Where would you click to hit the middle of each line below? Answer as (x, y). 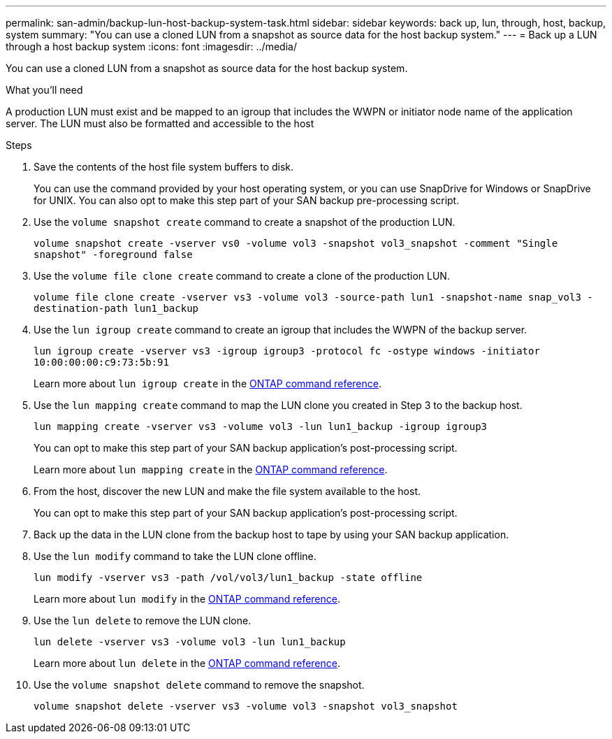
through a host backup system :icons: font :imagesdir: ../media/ (151, 46)
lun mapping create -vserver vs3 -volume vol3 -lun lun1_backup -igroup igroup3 (261, 426)
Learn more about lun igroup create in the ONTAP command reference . (208, 383)
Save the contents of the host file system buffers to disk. (164, 167)
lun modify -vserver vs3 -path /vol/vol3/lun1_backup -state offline (228, 577)
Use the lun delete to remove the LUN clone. (143, 620)
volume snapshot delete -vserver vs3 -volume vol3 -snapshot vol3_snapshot (246, 706)
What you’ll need (44, 90)
